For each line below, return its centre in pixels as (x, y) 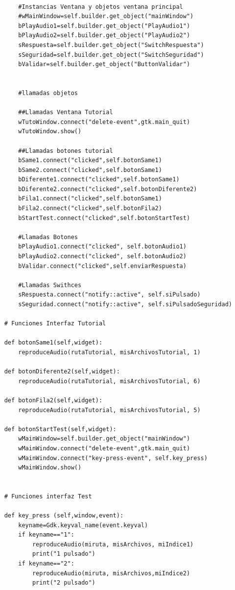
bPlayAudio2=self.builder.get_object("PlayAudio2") (104, 36)
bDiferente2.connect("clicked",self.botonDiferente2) (108, 189)
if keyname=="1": (46, 535)
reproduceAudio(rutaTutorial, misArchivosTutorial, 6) (109, 381)
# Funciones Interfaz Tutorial (55, 324)
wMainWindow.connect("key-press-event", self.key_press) (113, 458)
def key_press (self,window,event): (64, 516)
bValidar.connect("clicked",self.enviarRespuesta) (102, 266)
